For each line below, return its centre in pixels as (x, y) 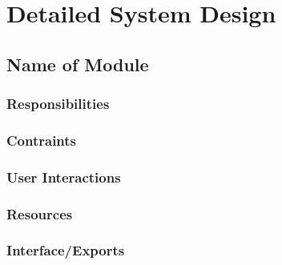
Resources (40, 213)
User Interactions (64, 177)
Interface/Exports (66, 250)
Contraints (42, 140)
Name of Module (78, 64)
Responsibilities (58, 104)
